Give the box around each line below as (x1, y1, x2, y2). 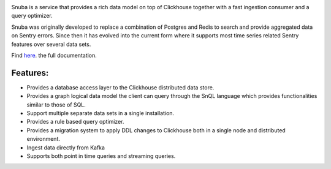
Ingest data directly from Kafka (26, 144, 105, 151)
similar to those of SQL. (26, 101, 86, 108)
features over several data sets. (11, 40, 91, 48)
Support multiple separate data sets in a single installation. (26, 110, 175, 117)
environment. (26, 135, 61, 143)
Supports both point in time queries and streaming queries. (26, 152, 176, 159)
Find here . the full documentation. (11, 51, 97, 59)
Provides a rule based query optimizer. (26, 118, 124, 126)
